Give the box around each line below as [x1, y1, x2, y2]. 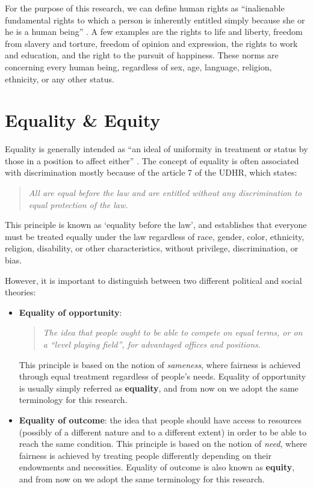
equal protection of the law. [28, 198, 128, 211]
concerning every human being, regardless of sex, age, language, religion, [5, 60, 272, 73]
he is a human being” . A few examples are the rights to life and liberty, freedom [5, 25, 303, 38]
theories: [5, 286, 36, 298]
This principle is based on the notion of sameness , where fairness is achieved [19, 358, 301, 371]
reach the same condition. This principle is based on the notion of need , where [19, 437, 307, 450]
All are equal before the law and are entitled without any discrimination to [28, 186, 302, 199]
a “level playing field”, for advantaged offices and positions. [43, 338, 261, 350]
